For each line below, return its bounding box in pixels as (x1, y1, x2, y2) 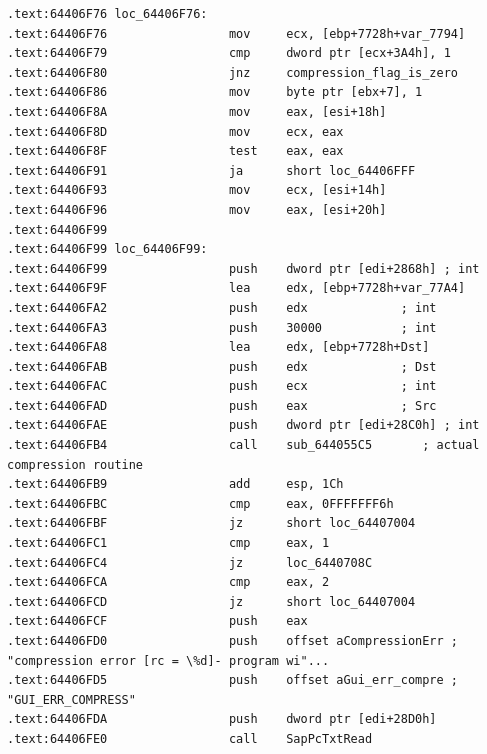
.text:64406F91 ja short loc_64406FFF (7, 163, 416, 178)
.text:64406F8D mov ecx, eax (7, 124, 344, 139)
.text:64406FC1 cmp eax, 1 (7, 536, 330, 551)
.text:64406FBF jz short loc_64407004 (7, 516, 416, 531)
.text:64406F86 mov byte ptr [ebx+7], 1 (7, 85, 423, 100)
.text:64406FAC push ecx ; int (7, 379, 437, 394)
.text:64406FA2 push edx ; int (7, 300, 437, 315)
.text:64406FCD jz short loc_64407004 (7, 594, 416, 609)
